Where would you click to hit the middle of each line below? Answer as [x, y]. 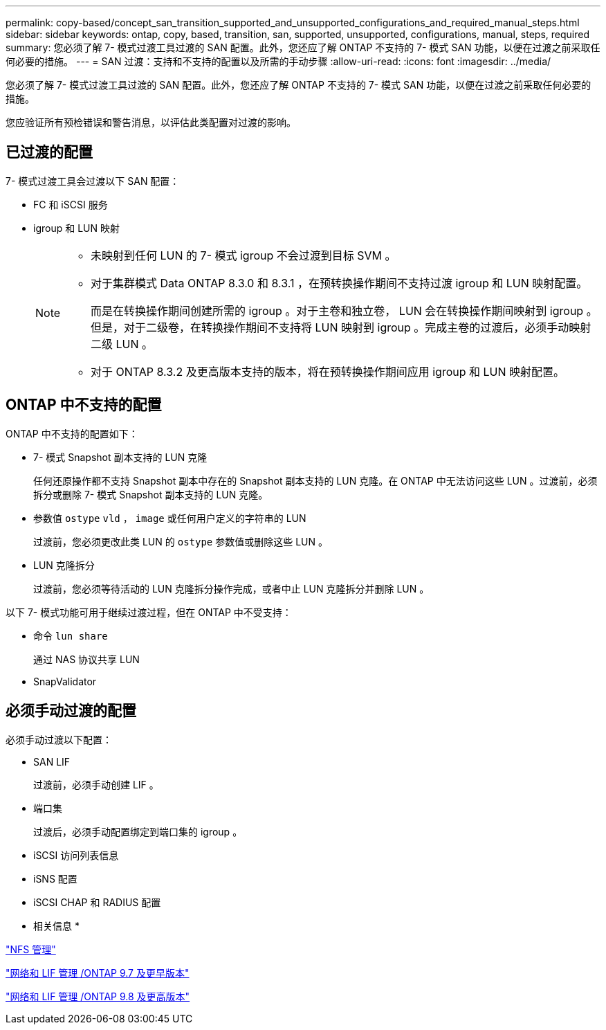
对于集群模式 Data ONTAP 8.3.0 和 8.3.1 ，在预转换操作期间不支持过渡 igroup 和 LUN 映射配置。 [339, 283]
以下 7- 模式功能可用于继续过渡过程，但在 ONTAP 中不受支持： [149, 612]
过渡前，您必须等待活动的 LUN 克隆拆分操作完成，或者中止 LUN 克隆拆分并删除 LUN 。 [231, 588]
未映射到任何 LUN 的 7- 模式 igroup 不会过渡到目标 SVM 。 [244, 255]
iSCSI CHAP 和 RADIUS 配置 [97, 902]
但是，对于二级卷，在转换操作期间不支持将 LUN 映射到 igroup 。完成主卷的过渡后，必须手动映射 [341, 327]
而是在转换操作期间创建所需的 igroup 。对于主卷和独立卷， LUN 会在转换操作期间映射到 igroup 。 [344, 310]
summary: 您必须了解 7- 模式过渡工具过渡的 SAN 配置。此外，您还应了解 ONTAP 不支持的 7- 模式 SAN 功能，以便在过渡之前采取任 [303, 47]
